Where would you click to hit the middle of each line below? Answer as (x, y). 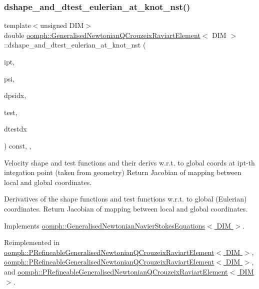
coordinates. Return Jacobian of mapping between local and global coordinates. (126, 208)
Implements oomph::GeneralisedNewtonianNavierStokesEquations (105, 225)
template (17, 25)
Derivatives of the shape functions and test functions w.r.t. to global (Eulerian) (125, 199)
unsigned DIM (62, 25)
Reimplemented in (32, 242)
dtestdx (15, 129)
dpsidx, (15, 95)
